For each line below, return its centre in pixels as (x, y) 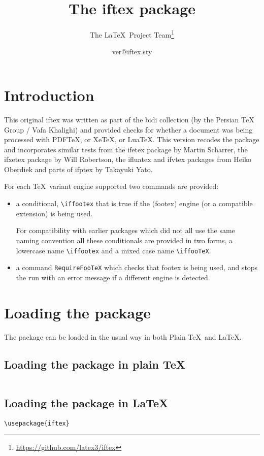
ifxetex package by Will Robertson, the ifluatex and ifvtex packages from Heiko (128, 159)
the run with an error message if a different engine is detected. (113, 277)
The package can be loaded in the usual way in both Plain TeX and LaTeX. (123, 336)
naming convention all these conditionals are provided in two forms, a (124, 240)
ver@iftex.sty (132, 52)
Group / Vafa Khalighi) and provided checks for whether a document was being (128, 129)
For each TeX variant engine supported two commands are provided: (111, 186)
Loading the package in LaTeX (86, 402)
